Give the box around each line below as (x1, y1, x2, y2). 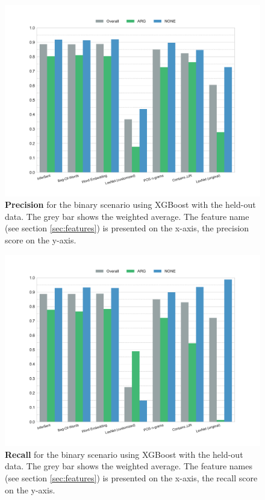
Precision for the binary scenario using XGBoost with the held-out (5, 198, 256, 211)
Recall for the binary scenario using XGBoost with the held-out (5, 448, 243, 460)
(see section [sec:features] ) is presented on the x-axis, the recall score (5, 471, 258, 484)
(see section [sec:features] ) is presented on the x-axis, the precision (5, 222, 249, 234)
